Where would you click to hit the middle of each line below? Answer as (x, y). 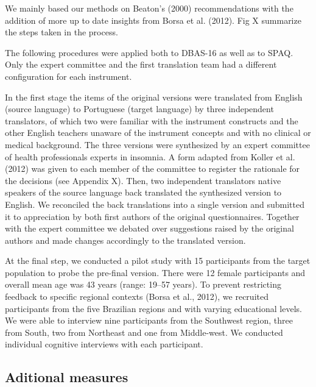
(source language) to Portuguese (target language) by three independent (139, 109)
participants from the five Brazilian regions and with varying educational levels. (153, 308)
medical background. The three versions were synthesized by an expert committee (157, 144)
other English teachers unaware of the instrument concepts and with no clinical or (158, 133)
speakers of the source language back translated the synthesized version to (143, 192)
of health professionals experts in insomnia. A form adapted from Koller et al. (150, 156)
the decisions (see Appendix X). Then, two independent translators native (143, 180)
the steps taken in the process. (61, 32)
